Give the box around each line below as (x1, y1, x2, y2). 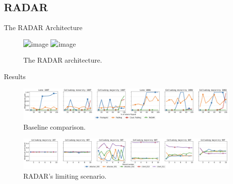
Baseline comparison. (23, 121, 86, 132)
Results (4, 71, 26, 81)
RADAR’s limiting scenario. (23, 170, 107, 181)
